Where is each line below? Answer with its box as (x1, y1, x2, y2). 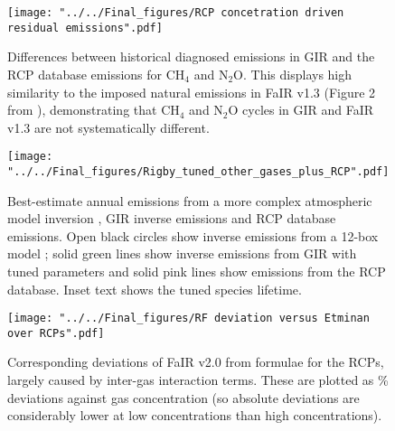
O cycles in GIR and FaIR (228, 100, 374, 119)
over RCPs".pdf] (7, 326, 105, 340)
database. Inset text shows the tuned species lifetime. (7, 279, 302, 298)
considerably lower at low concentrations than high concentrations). (7, 406, 382, 425)
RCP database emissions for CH (7, 64, 185, 83)
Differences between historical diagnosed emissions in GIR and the (7, 47, 375, 66)
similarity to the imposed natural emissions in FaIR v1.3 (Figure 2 (7, 82, 376, 101)
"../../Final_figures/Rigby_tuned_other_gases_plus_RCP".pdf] (7, 164, 390, 178)
